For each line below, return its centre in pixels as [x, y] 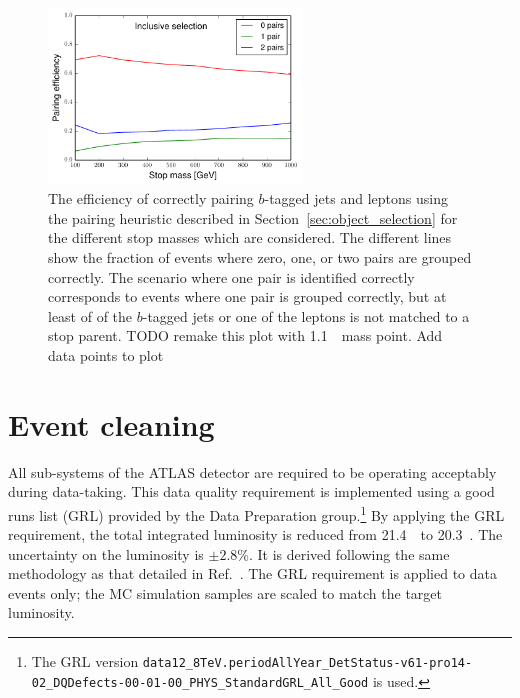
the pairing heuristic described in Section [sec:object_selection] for [253, 217]
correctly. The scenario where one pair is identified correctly [231, 276]
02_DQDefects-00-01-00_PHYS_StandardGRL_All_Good [200, 682]
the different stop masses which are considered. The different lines [250, 237]
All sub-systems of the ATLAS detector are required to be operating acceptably [252, 471]
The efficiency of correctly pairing [151, 198]
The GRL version [85, 661]
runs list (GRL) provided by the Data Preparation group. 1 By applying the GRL [256, 513]
